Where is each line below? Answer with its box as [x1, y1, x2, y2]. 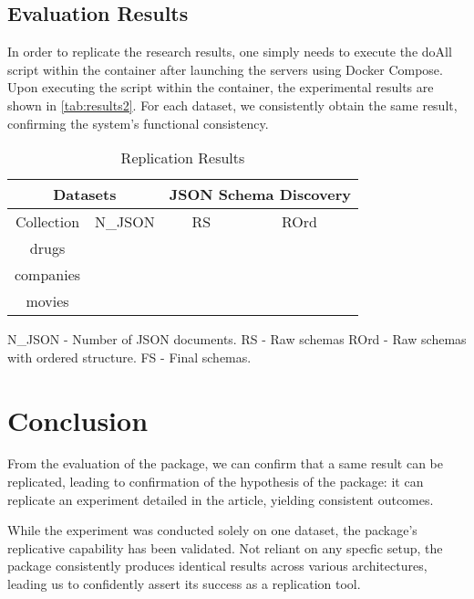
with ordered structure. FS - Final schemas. [7, 347, 252, 366]
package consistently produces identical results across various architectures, [7, 556, 428, 575]
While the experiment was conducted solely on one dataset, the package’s [7, 520, 417, 540]
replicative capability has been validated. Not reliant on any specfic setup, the [7, 538, 443, 557]
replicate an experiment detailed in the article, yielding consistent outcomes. [7, 489, 434, 509]
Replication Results [120, 147, 245, 169]
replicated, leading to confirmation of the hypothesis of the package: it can [7, 472, 424, 491]
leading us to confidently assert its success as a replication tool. [7, 574, 361, 594]
